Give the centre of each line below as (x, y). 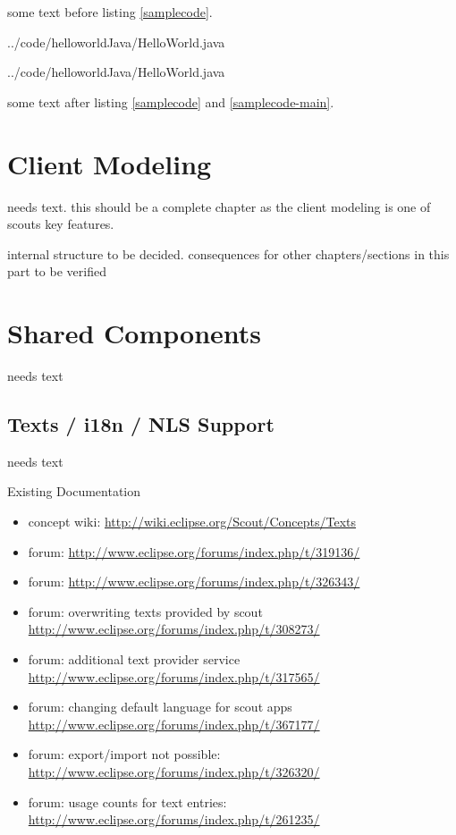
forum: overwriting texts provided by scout (145, 611)
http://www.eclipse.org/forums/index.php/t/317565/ (174, 676)
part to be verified (57, 271)
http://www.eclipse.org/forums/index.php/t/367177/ (174, 724)
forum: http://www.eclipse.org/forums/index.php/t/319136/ (194, 551)
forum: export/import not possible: (124, 754)
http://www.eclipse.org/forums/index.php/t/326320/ (174, 771)
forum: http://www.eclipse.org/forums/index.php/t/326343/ (194, 582)
